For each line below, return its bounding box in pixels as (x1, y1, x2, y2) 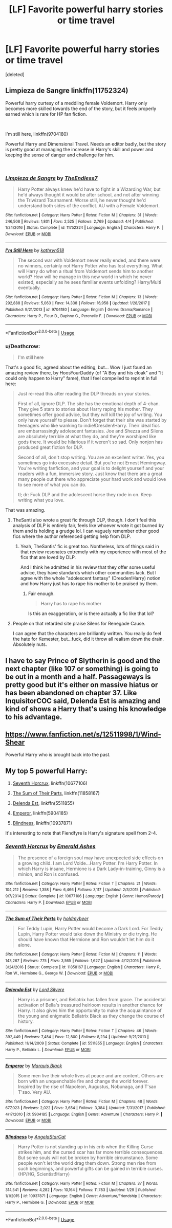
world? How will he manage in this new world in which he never (17, 274, 152, 280)
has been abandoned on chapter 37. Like (5, 688, 137, 697)
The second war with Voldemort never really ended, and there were (17, 257, 161, 263)
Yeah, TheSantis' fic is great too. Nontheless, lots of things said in (20, 544, 160, 550)
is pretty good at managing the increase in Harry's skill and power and (5, 146, 154, 152)
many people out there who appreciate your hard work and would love (17, 476, 166, 482)
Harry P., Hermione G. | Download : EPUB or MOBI (5, 1200, 95, 1205)
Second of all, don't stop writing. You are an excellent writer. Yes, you (17, 454, 165, 461)
